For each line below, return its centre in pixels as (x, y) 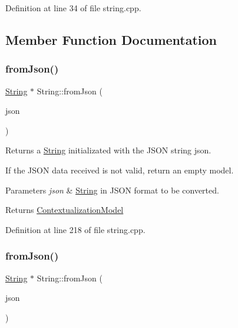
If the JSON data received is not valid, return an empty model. (120, 170)
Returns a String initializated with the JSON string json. (108, 150)
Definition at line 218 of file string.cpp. (75, 229)
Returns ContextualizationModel (65, 210)
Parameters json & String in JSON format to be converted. (112, 190)
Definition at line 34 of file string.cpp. (73, 8)
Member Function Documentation (111, 39)
